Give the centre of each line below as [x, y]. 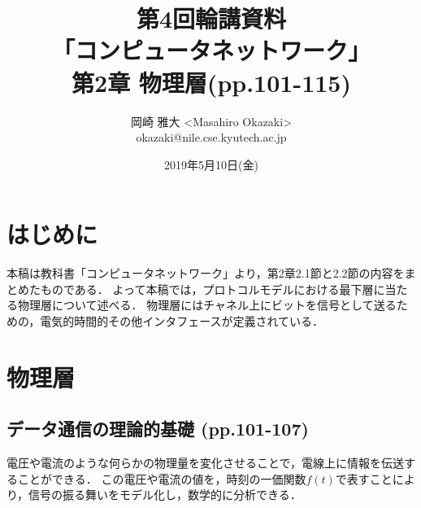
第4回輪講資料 [211, 18]
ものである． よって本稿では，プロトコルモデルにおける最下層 [207, 289]
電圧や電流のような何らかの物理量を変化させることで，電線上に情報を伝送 [206, 463]
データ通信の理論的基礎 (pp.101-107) [158, 429]
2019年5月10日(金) [211, 164]
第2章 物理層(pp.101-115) [211, 82]
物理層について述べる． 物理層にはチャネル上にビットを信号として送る [207, 305]
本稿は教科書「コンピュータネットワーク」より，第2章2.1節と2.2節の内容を [206, 273]
